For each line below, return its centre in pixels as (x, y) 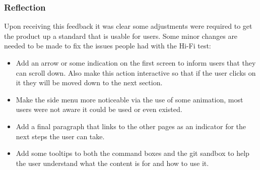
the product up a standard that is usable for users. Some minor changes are (121, 36)
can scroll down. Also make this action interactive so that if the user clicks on (136, 72)
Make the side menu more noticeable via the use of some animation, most (129, 99)
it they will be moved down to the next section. (89, 82)
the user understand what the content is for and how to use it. (112, 163)
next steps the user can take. (60, 136)
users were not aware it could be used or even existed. (99, 109)
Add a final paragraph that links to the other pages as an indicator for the (131, 126)
